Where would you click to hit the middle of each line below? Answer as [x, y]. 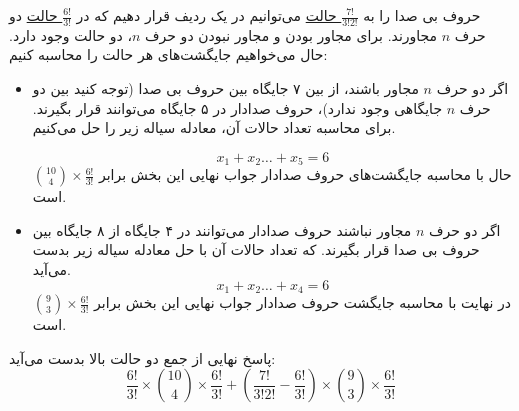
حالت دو [33, 15]
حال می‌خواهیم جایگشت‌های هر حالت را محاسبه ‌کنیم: [168, 54]
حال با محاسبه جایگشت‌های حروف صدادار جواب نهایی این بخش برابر [305, 174]
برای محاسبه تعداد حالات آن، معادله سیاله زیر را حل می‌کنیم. [214, 127]
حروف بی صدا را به [422, 15]
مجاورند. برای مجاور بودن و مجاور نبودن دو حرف [291, 34]
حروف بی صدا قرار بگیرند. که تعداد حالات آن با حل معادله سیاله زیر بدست [256, 249]
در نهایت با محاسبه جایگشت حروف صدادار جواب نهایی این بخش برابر [302, 302]
